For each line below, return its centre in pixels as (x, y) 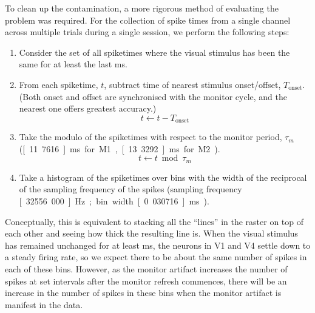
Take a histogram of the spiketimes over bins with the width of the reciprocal (163, 177)
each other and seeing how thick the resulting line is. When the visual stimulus (152, 233)
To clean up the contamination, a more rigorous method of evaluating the (142, 8)
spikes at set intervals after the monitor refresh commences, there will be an (146, 281)
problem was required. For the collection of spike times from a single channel (148, 20)
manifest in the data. (44, 304)
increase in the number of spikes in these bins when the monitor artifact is (143, 293)
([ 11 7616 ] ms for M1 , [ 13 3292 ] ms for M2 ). (120, 148)
